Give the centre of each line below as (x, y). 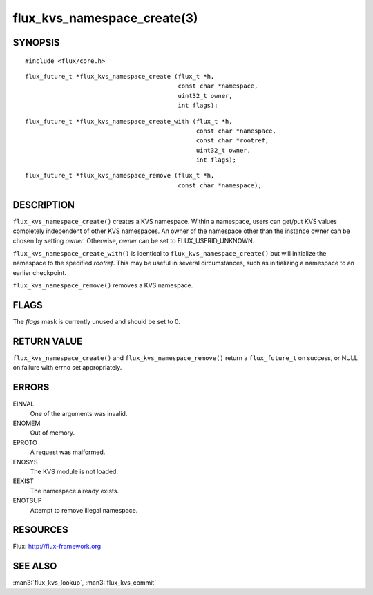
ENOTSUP (27, 500)
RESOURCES (40, 530)
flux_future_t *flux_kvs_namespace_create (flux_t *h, (120, 76)
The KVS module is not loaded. (74, 471)
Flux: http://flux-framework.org (57, 547)
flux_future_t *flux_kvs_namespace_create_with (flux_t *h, (129, 121)
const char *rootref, (232, 141)
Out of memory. (52, 433)
